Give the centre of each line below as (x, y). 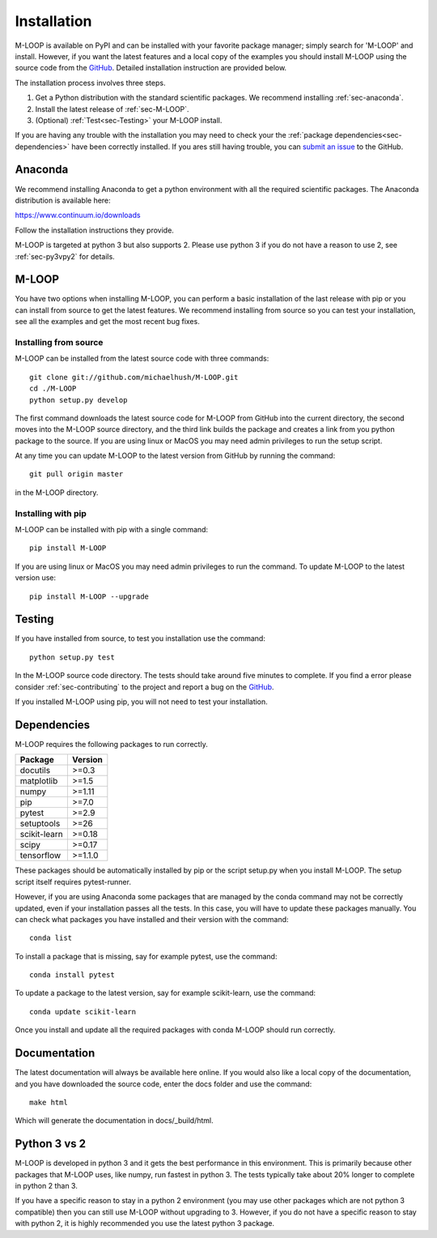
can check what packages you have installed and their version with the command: (152, 919)
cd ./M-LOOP (53, 388)
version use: (36, 578)
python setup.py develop (78, 400)
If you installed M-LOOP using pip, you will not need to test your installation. (142, 702)
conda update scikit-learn (83, 1012)
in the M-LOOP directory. (57, 492)
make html (49, 1102)
